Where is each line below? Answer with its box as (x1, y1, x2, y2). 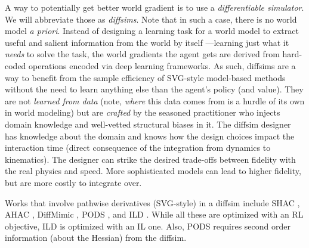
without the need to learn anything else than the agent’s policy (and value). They (5, 83, 304, 95)
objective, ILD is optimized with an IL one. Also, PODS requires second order (5, 219, 291, 232)
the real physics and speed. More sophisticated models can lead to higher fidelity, (5, 165, 301, 177)
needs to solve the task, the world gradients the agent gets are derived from (5, 48, 280, 60)
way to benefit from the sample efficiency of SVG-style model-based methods (5, 71, 286, 83)
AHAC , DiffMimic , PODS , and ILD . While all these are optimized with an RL (5, 208, 304, 221)
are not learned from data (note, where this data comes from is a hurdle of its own (5, 94, 305, 107)
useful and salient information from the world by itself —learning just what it (5, 36, 289, 48)
